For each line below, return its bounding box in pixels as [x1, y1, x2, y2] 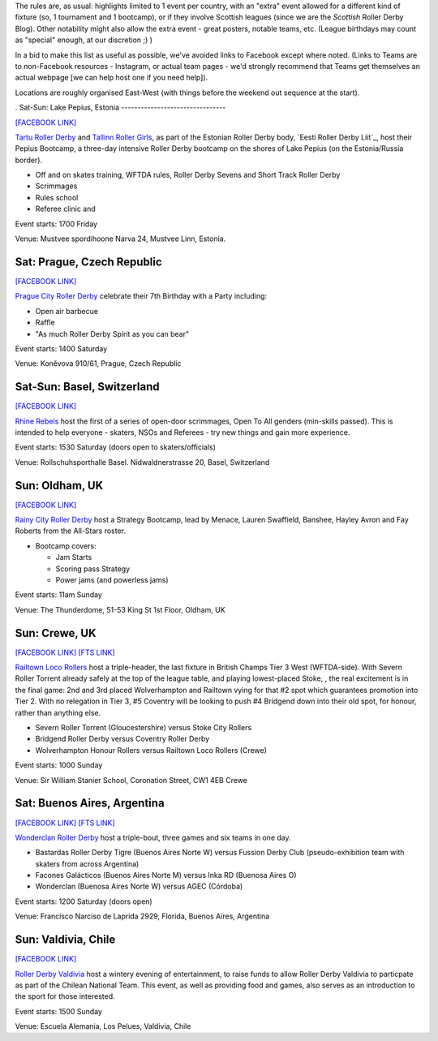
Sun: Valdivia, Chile [15, 933, 116, 947]
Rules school [35, 192, 79, 202]
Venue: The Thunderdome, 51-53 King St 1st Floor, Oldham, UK [15, 604, 226, 614]
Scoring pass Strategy [55, 564, 131, 574]
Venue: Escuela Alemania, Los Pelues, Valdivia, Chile [15, 1022, 191, 1031]
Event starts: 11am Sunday [15, 590, 103, 600]
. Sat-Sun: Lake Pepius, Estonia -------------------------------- [15, 102, 226, 113]
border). [15, 155, 43, 165]
